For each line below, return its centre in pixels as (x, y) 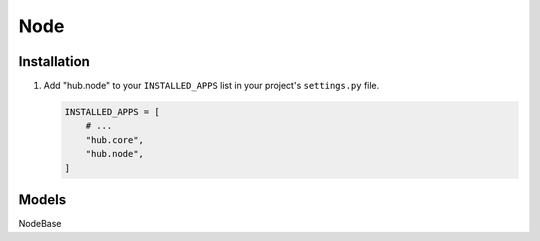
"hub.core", (115, 139)
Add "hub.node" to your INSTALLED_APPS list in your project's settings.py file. (211, 86)
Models (42, 200)
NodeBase (40, 224)
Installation (54, 61)
